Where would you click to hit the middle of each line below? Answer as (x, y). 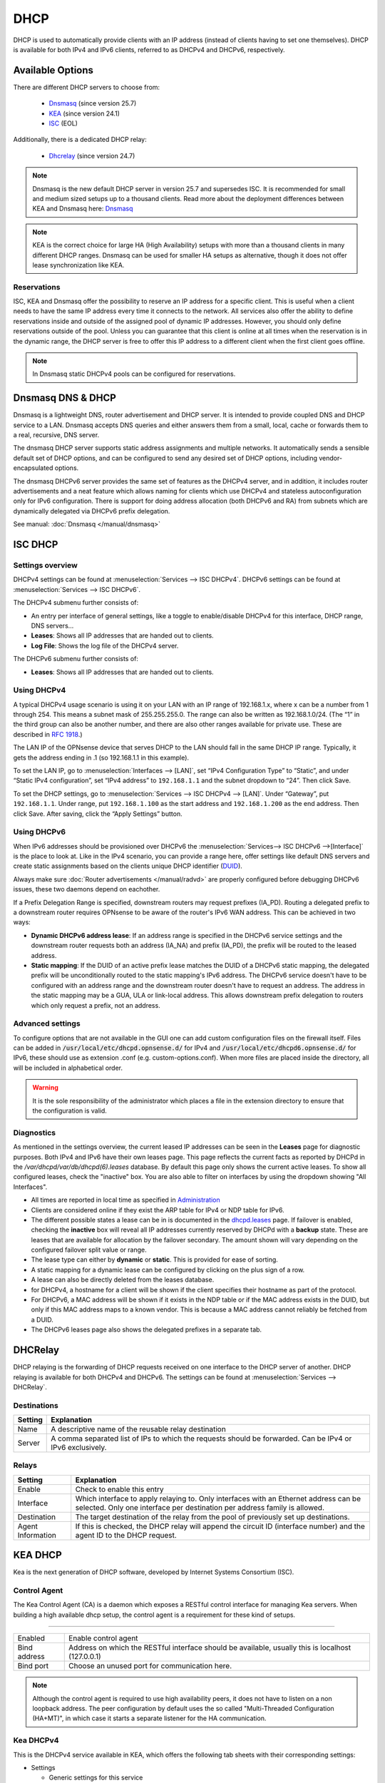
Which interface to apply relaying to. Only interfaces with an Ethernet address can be (218, 1498)
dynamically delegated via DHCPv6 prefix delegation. (92, 511)
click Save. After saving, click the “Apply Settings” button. (98, 814)
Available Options (53, 70)
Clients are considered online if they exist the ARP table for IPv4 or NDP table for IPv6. (158, 1210)
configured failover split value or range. (89, 1250)
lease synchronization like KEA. (78, 265)
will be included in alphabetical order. (68, 1068)
